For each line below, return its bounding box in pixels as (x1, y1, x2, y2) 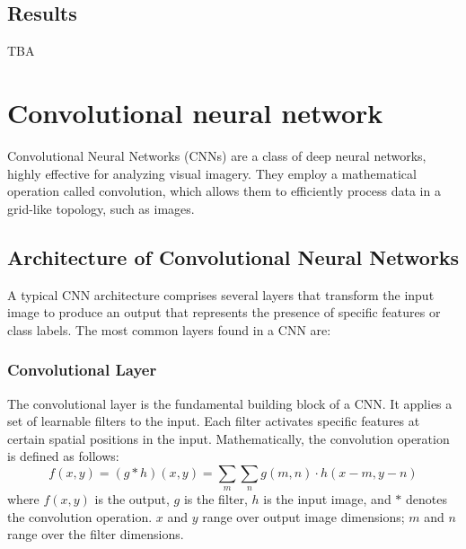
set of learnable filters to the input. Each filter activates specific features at (7, 412, 420, 430)
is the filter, (183, 490, 248, 509)
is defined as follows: (7, 447, 119, 465)
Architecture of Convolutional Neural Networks (7, 243, 460, 270)
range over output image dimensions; (202, 507, 405, 526)
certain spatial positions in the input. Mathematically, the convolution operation (7, 429, 450, 447)
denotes (406, 490, 447, 509)
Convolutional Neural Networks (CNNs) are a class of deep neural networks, (7, 146, 426, 164)
